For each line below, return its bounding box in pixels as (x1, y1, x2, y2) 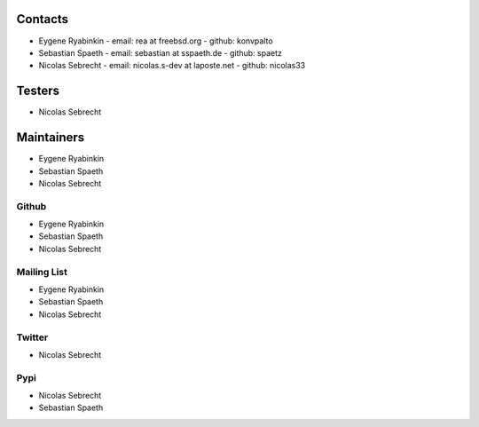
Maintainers (16, 130, 85, 146)
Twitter (16, 331, 49, 344)
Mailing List (16, 265, 68, 278)
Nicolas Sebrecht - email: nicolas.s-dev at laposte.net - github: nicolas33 (38, 60, 306, 71)
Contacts (16, 12, 69, 27)
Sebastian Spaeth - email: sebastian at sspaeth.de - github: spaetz (38, 47, 283, 58)
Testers (16, 83, 59, 99)
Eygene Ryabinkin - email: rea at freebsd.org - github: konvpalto (38, 36, 274, 46)
